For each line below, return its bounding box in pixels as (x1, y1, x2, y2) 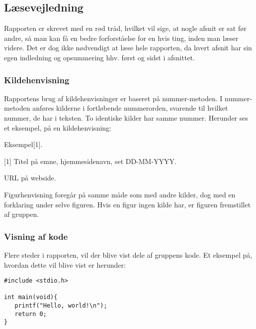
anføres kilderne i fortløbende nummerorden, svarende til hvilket (32, 103, 228, 113)
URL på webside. (4, 172, 56, 183)
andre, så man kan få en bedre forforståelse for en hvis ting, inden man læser (4, 32, 239, 43)
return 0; (14, 310, 47, 318)
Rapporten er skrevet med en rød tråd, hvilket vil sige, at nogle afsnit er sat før (4, 23, 247, 33)
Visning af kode (4, 230, 68, 242)
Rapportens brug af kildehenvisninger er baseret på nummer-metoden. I (4, 93, 223, 103)
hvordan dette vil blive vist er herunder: (4, 259, 126, 270)
